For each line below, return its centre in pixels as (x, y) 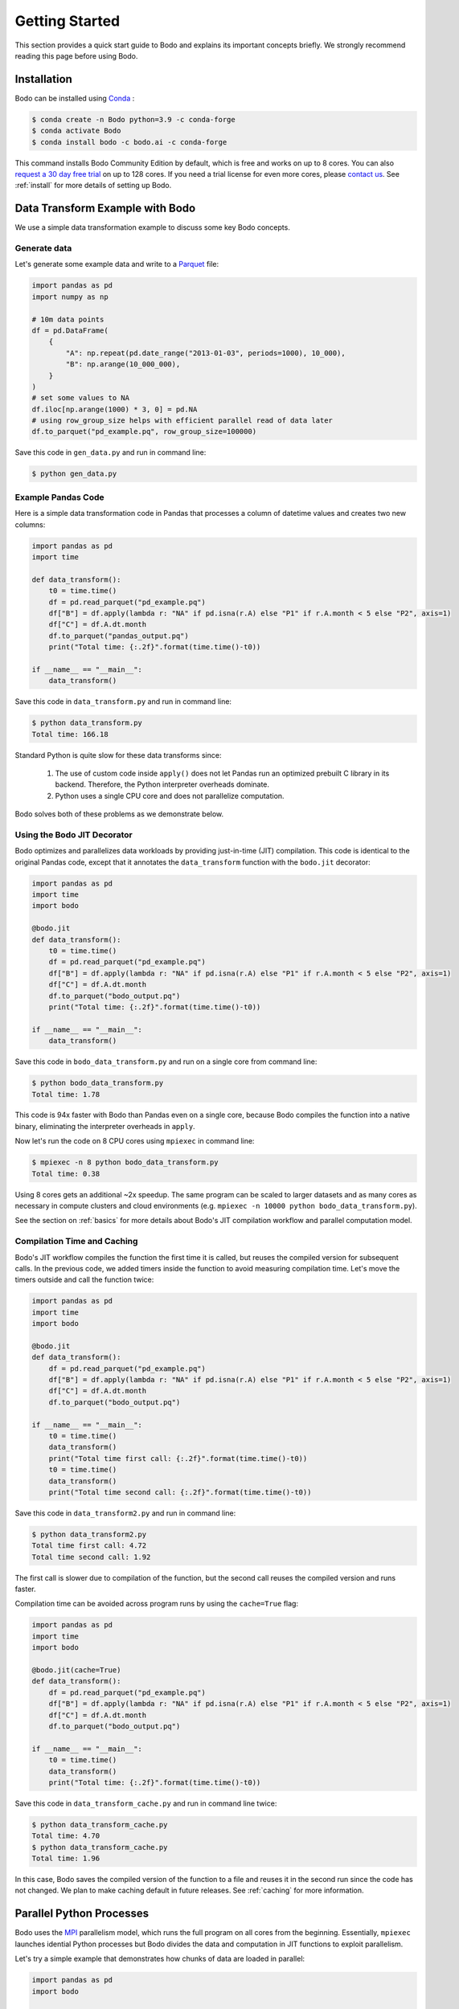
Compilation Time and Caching (76, 1242)
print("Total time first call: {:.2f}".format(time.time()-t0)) (178, 1458)
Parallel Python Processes (82, 1914)
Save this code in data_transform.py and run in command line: (123, 702)
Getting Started (68, 21)
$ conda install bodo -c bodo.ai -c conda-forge (129, 142)
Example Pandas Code (59, 497)
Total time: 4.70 (66, 1836)
